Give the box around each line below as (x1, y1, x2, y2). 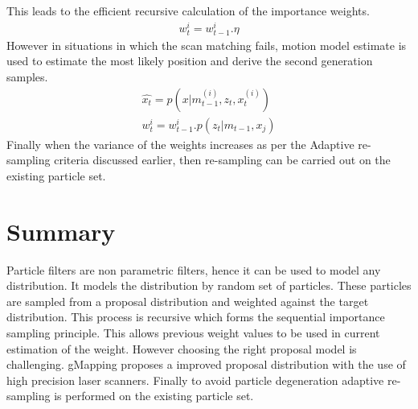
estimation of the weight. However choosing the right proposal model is (6, 340, 357, 357)
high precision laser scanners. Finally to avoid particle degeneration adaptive (6, 371, 384, 388)
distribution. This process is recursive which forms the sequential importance (6, 308, 385, 325)
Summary (6, 214, 116, 247)
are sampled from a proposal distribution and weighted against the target (6, 292, 369, 309)
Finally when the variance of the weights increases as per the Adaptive (6, 135, 354, 152)
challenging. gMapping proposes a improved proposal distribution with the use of (6, 356, 406, 373)
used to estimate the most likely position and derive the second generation (6, 52, 373, 69)
